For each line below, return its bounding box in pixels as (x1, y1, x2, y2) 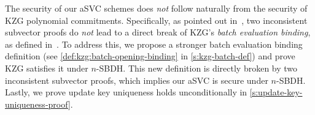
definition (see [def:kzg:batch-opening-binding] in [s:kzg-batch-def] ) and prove (5, 50, 295, 62)
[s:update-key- (249, 86, 303, 98)
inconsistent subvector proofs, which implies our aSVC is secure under (5, 73, 268, 86)
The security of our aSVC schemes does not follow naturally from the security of (5, 2, 308, 14)
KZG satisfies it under (5, 61, 88, 74)
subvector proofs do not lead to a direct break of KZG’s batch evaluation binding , (5, 26, 311, 39)
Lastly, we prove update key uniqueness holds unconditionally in (5, 86, 247, 98)
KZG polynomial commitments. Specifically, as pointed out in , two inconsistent (5, 13, 308, 26)
